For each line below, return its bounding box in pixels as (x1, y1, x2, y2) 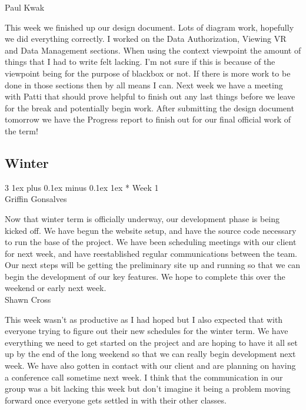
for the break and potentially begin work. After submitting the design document (5, 101, 294, 114)
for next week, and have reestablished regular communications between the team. (5, 247, 297, 259)
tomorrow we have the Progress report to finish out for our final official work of (5, 113, 291, 125)
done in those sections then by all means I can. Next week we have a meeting (5, 78, 283, 91)
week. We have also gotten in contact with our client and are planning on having (5, 359, 296, 372)
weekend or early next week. (5, 282, 107, 294)
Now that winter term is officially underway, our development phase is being (5, 212, 280, 224)
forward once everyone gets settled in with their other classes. (5, 394, 227, 406)
